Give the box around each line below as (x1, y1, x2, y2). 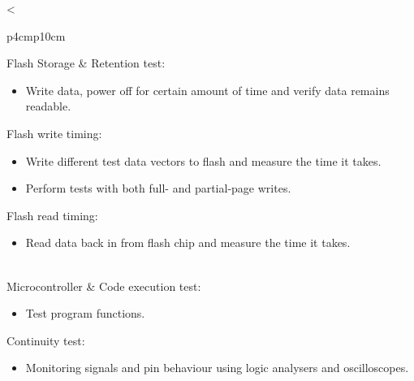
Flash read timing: (6, 206, 98, 223)
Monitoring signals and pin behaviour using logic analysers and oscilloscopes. (25, 359, 409, 376)
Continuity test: (6, 331, 85, 349)
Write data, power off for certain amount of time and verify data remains (25, 81, 390, 98)
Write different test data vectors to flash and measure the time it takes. (25, 152, 382, 169)
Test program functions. (25, 305, 145, 322)
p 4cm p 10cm (6, 27, 66, 44)
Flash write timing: (6, 124, 102, 141)
